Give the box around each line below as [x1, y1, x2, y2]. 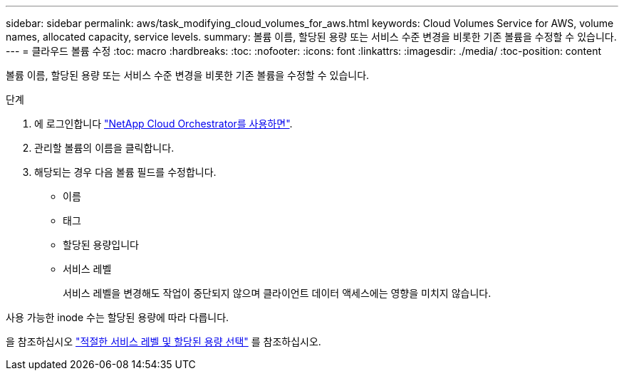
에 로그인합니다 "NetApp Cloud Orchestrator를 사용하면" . [34, 117, 293, 130]
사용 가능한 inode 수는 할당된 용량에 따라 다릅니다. [6, 311, 229, 323]
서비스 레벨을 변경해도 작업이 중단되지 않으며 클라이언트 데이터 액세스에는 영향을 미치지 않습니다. [63, 287, 492, 299]
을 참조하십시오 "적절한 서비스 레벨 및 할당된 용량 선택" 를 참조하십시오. [6, 335, 321, 348]
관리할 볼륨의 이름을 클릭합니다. [34, 142, 175, 154]
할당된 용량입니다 [63, 239, 139, 251]
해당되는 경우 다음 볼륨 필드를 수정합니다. [34, 166, 217, 178]
